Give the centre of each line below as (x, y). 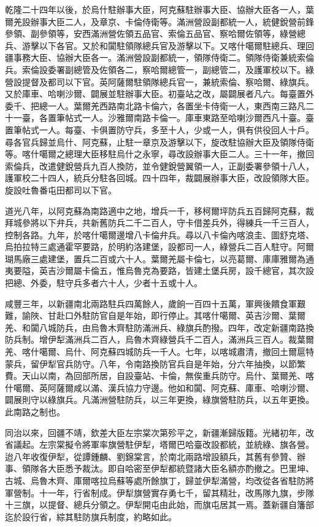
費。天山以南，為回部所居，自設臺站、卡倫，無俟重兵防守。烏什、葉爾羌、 (155, 376)
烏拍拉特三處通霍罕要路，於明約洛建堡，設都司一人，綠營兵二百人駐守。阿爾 (159, 247)
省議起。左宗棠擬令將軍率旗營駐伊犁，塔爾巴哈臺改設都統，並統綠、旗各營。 (159, 444)
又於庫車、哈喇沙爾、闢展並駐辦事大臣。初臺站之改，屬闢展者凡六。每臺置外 (159, 94)
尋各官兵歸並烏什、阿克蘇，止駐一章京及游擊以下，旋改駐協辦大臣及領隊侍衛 (159, 142)
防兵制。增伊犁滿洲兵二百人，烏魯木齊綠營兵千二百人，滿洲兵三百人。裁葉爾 (159, 339)
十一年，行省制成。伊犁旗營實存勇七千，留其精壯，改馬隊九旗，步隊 (176, 492)
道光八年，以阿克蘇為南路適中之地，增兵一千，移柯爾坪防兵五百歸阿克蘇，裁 (159, 210)
